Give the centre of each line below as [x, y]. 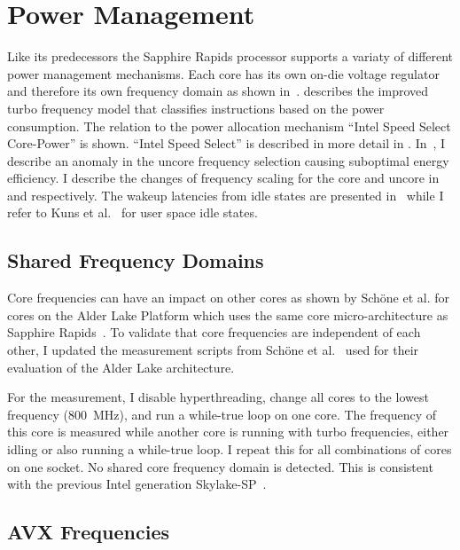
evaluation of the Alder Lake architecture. [121, 367]
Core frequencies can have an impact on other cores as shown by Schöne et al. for [228, 298]
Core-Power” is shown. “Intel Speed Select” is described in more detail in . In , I [226, 143]
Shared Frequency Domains [136, 260]
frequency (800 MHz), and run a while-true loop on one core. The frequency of [222, 414]
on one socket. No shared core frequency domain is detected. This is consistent [220, 466]
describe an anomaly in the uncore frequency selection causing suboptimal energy [228, 160]
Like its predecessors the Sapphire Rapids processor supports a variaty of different [230, 56]
